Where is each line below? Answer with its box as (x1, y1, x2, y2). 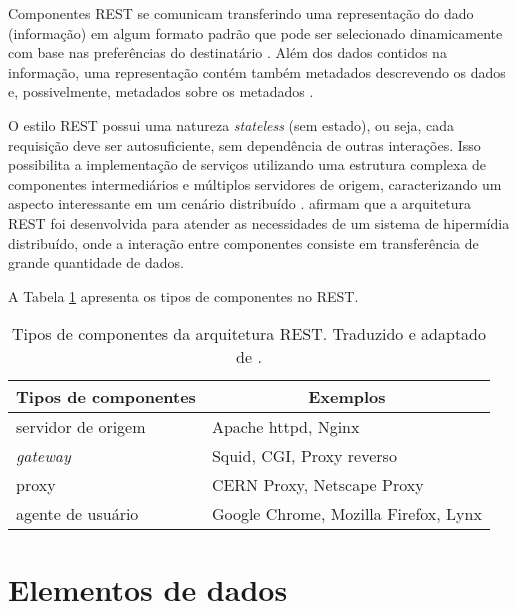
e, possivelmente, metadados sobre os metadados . (8, 81, 314, 102)
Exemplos (308, 385, 386, 409)
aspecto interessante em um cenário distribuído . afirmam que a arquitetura (8, 193, 471, 214)
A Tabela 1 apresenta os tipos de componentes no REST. (8, 285, 359, 306)
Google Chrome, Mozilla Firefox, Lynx (211, 502, 482, 526)
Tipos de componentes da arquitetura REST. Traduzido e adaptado (11, 322, 487, 346)
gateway (16, 444, 71, 468)
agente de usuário (16, 502, 139, 526)
